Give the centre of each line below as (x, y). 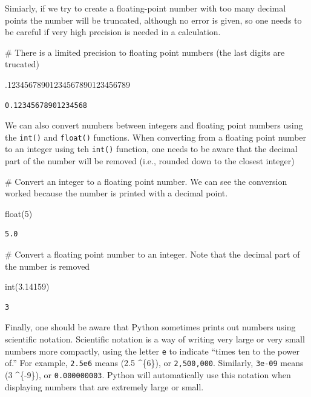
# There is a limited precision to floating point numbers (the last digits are (145, 52)
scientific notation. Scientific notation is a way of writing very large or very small (155, 339)
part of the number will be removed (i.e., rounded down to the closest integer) (150, 161)
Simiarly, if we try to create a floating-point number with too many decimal (146, 8)
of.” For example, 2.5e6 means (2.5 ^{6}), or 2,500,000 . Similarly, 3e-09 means (154, 363)
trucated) (22, 64)
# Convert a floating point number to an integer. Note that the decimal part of (152, 254)
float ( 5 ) (19, 213)
